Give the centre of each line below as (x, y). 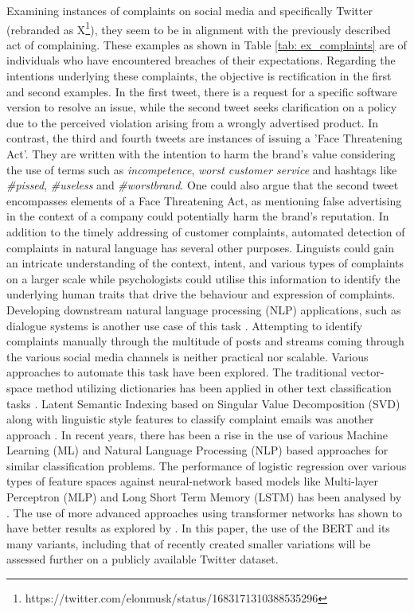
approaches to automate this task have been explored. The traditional (177, 372)
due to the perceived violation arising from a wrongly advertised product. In (193, 122)
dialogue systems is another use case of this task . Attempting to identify (185, 325)
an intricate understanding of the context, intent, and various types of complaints (205, 263)
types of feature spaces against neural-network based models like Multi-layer (192, 481)
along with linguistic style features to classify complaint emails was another (190, 419)
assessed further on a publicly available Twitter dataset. (143, 559)
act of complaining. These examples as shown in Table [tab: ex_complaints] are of (207, 44)
